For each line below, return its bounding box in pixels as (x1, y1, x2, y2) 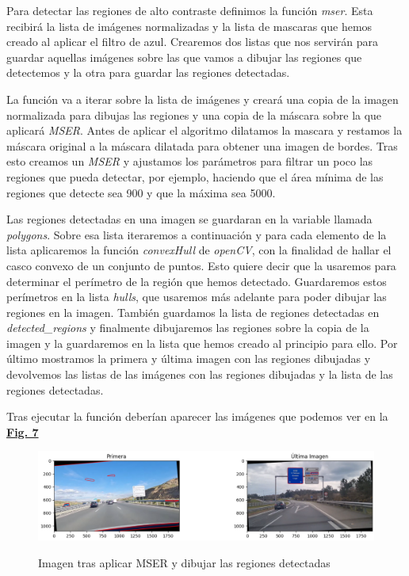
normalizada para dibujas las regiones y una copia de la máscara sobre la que (6, 106, 382, 123)
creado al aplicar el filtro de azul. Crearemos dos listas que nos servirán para (6, 33, 378, 50)
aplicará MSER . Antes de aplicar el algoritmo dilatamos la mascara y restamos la (6, 122, 403, 139)
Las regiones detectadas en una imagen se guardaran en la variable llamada (6, 211, 373, 227)
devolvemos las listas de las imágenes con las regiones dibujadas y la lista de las (6, 366, 393, 383)
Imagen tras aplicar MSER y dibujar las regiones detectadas (38, 555, 331, 571)
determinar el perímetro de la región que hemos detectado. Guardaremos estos (6, 273, 387, 289)
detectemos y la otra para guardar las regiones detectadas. (6, 64, 290, 81)
